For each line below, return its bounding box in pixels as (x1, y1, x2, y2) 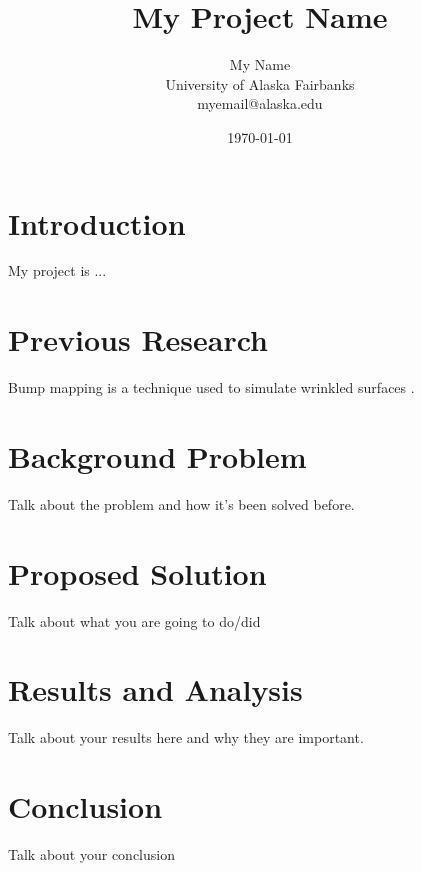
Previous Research (8, 319, 269, 360)
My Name (229, 54, 291, 75)
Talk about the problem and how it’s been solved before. (8, 493, 355, 514)
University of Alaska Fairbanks (165, 73, 355, 94)
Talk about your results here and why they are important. (8, 727, 364, 748)
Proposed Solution (8, 552, 267, 593)
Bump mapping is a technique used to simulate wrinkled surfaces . (8, 377, 415, 398)
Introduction (8, 202, 186, 243)
